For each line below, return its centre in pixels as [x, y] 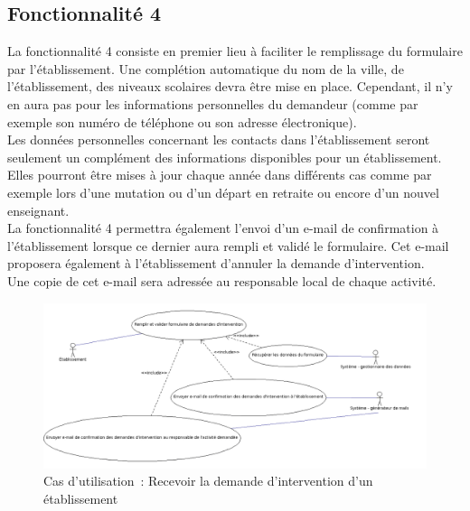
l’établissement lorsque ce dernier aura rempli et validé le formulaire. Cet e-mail [228, 245]
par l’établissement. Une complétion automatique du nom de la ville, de [206, 68]
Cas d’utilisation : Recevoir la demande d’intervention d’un [208, 481]
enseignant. [38, 210]
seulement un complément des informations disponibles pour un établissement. [225, 157]
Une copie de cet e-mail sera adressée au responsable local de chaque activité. [222, 280]
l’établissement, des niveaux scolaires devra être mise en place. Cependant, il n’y [230, 86]
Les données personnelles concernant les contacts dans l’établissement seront [219, 139]
